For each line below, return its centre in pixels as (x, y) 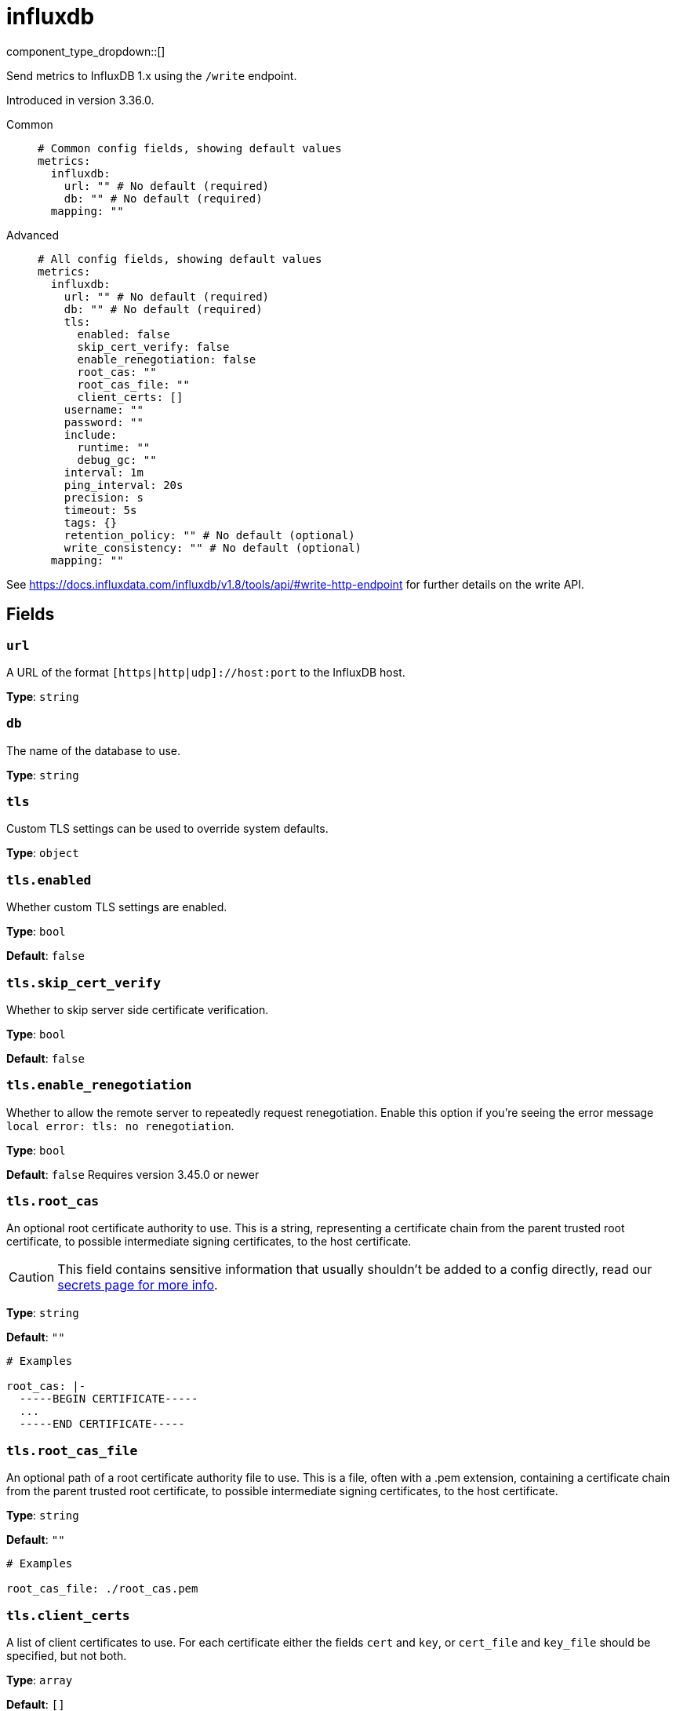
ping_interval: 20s (124, 485)
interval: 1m (104, 472)
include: (91, 434)
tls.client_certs (68, 1615)
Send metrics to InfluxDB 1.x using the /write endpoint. (152, 75)
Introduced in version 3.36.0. (80, 100)
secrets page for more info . (138, 1285)
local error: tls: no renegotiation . (120, 1125)
